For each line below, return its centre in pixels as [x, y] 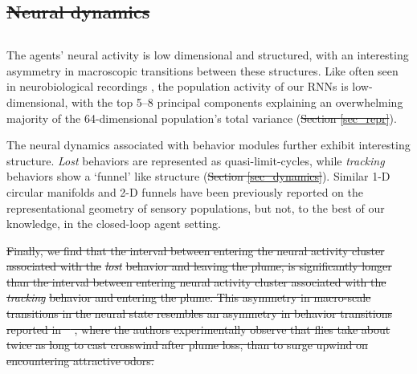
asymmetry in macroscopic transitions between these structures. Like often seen [202, 70]
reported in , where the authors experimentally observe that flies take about [198, 329]
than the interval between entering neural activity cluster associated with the [196, 281]
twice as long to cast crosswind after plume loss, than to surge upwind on [187, 345]
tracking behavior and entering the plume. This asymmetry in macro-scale [189, 297]
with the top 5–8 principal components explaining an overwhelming [237, 102]
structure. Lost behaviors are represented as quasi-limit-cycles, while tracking [196, 160]
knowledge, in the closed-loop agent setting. [114, 224]
